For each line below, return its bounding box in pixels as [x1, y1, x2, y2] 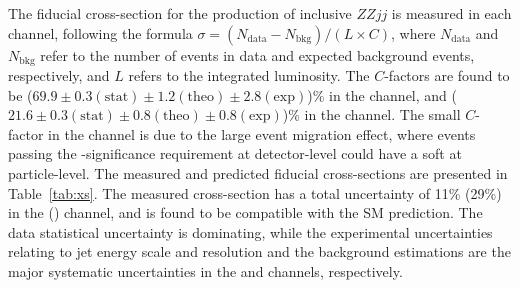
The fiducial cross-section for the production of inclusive [8, 3, 352, 23]
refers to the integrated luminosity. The [128, 65, 370, 86]
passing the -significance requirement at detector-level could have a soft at [8, 143, 462, 164]
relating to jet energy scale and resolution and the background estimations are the [8, 241, 511, 262]
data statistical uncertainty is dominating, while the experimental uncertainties [8, 221, 493, 242]
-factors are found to [384, 65, 510, 86]
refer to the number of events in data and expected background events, [40, 44, 475, 65]
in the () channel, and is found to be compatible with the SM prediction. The [8, 202, 483, 223]
